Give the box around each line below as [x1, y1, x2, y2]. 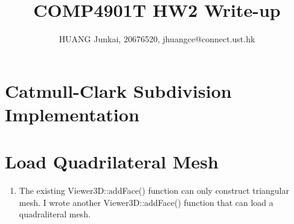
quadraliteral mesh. [19, 208, 91, 220]
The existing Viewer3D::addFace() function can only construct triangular [19, 184, 289, 197]
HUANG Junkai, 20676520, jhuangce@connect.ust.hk [59, 33, 255, 45]
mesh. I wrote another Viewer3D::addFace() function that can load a [19, 196, 273, 208]
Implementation [5, 101, 139, 126]
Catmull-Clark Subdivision [5, 78, 232, 103]
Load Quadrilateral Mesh [5, 149, 219, 174]
